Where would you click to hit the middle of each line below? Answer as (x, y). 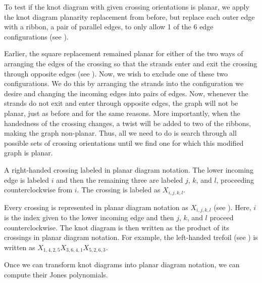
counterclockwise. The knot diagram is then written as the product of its (117, 227)
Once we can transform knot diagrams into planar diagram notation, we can (122, 265)
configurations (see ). (36, 36)
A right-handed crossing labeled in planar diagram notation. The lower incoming (129, 169)
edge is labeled (27, 179)
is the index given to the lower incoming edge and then (89, 217)
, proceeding (235, 179)
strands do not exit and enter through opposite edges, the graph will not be (121, 103)
